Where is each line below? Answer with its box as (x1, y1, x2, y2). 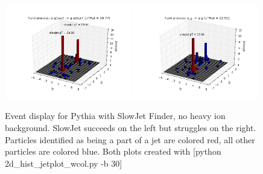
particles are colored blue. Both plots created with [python (5, 145, 221, 158)
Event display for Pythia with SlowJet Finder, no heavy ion (5, 109, 226, 122)
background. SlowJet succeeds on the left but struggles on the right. (5, 121, 256, 134)
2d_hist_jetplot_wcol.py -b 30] (5, 156, 122, 169)
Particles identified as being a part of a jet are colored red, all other (5, 133, 255, 146)
